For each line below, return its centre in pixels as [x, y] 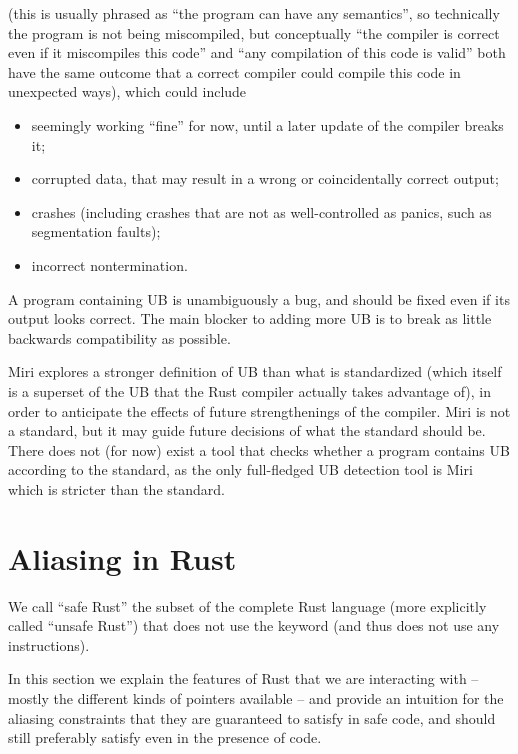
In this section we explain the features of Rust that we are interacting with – [243, 678]
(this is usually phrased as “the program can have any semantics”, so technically [254, 13]
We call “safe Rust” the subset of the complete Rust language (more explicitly [247, 605]
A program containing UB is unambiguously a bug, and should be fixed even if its [259, 298]
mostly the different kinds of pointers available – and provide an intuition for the [256, 697]
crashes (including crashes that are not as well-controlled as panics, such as [261, 211]
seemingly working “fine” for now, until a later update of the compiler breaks [267, 124]
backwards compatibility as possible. [119, 337]
